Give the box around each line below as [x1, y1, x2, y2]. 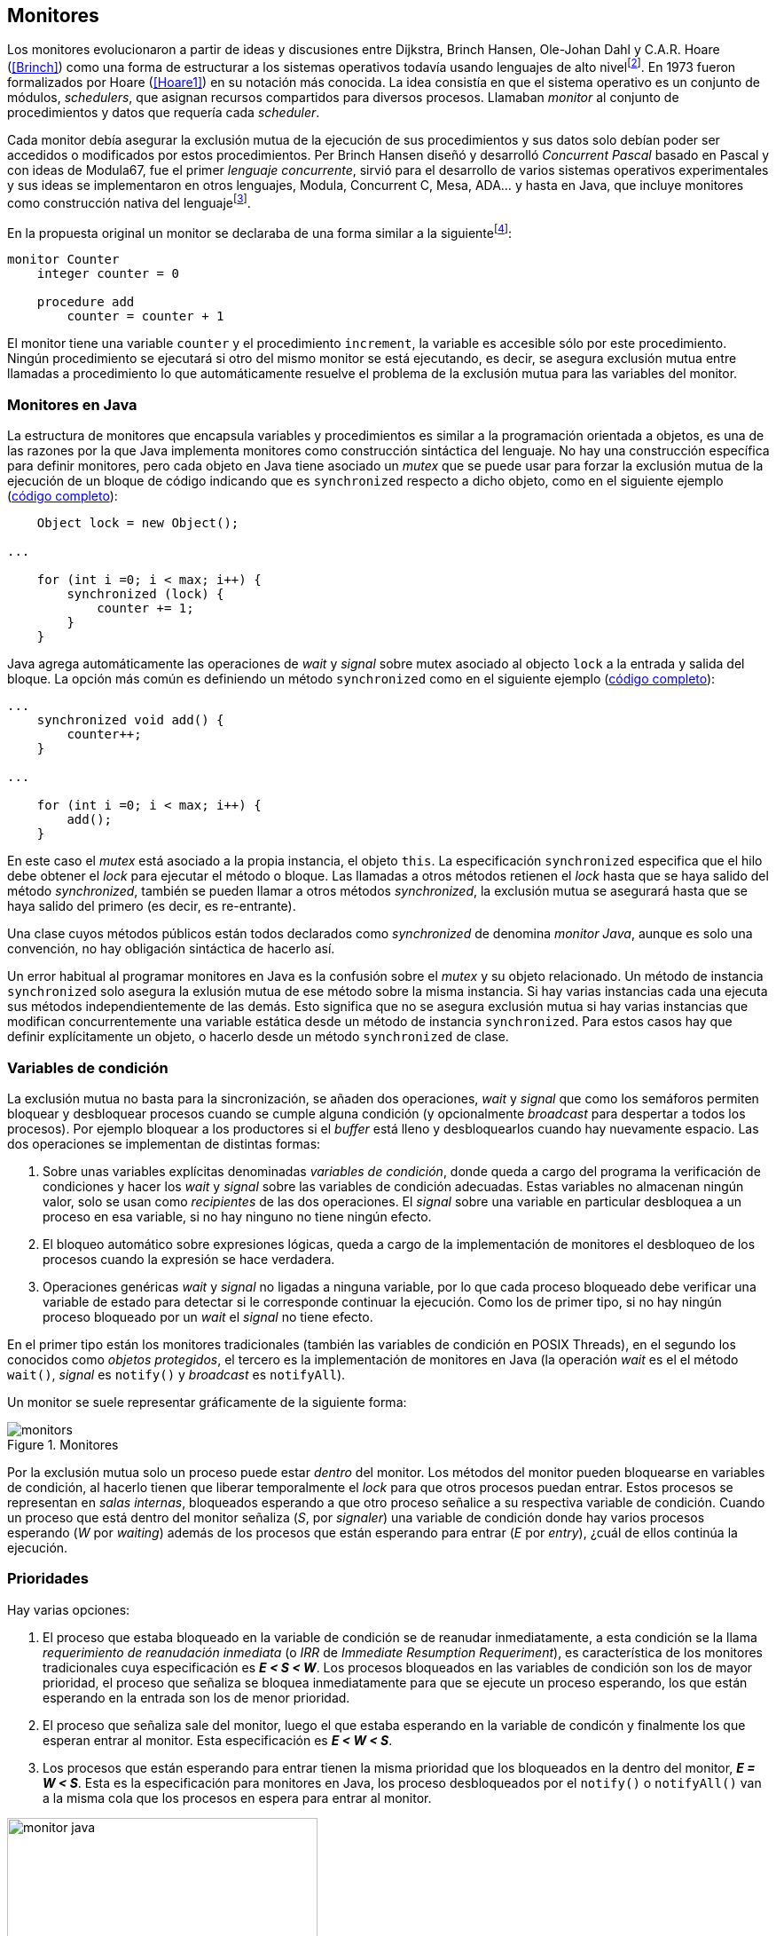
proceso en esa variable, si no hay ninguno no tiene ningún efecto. [43, 1208, 432, 1224]
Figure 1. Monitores [7, 1436, 119, 1452]
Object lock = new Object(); [36, 516, 239, 531]
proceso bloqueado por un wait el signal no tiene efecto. [43, 1308, 373, 1324]
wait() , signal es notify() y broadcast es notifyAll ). [7, 1366, 346, 1382]
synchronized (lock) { [67, 587, 224, 602]
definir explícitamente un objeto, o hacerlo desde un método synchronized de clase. [7, 1029, 509, 1045]
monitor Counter [7, 252, 120, 267]
